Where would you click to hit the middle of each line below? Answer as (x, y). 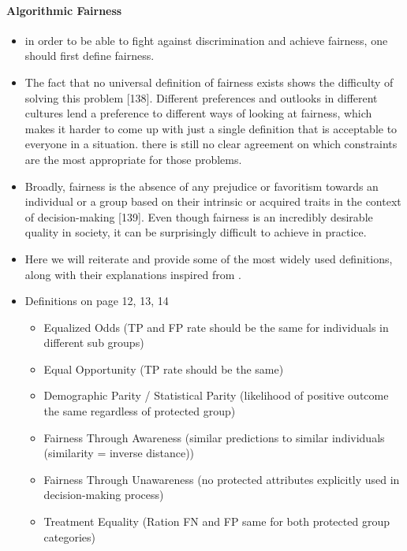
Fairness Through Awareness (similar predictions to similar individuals (214, 437)
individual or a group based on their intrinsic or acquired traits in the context (213, 201)
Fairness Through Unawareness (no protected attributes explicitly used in (222, 479)
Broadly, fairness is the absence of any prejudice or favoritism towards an (202, 186)
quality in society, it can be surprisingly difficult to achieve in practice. (196, 232)
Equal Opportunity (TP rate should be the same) (164, 369)
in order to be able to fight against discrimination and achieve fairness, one (206, 40)
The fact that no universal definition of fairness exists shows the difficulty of (209, 82)
